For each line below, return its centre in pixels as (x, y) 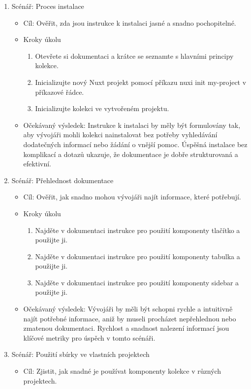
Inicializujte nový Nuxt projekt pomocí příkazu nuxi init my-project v (141, 82)
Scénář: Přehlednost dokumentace (63, 180)
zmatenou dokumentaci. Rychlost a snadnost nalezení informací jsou (126, 328)
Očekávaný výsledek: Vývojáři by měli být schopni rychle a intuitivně (128, 309)
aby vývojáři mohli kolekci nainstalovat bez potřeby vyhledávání (120, 135)
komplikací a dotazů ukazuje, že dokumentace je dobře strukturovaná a (131, 154)
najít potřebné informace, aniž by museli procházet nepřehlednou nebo (130, 318)
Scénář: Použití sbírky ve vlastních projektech (80, 354)
